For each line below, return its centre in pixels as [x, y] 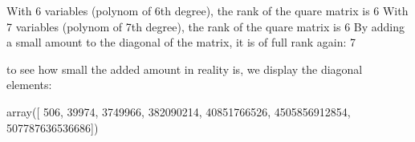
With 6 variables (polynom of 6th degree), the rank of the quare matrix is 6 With [207, 10]
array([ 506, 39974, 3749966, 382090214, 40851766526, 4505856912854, [179, 111]
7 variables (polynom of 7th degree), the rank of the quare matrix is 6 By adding [206, 26]
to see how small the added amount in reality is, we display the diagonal [185, 69]
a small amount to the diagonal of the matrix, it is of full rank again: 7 [181, 42]
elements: [29, 85]
